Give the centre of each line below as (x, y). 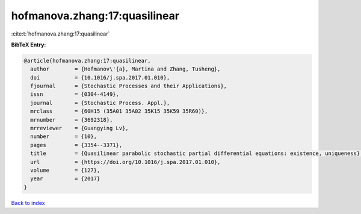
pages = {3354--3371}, (76, 145)
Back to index (28, 203)
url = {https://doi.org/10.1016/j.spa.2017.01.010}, (125, 162)
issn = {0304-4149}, (75, 94)
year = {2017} (65, 179)
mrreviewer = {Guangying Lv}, (79, 128)
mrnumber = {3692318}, (72, 120)
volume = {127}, (65, 170)
